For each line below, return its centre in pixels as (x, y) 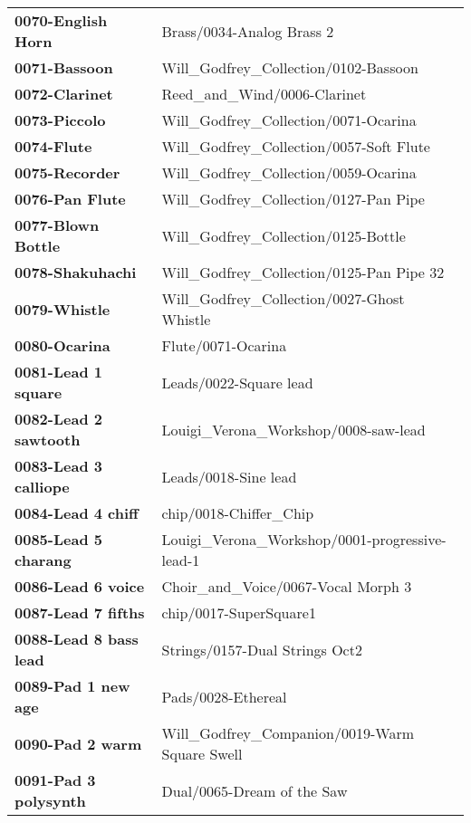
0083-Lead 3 (58, 466)
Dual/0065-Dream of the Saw (255, 790)
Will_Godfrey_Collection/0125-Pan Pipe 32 (303, 272)
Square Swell (202, 754)
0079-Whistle (62, 309)
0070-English (61, 20)
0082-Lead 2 (58, 419)
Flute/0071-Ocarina (224, 345)
